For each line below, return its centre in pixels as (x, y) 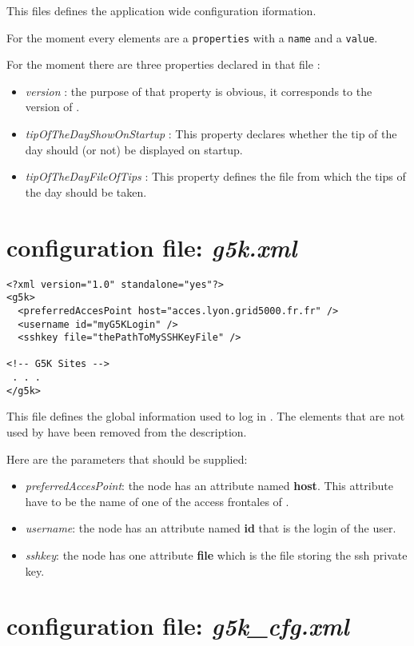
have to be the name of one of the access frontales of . (157, 501)
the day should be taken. (86, 191)
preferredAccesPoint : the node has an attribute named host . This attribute (209, 486)
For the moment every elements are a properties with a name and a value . (192, 37)
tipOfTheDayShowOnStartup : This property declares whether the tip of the (211, 134)
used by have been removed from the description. (127, 432)
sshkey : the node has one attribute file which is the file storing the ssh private (216, 555)
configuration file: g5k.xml (152, 247)
